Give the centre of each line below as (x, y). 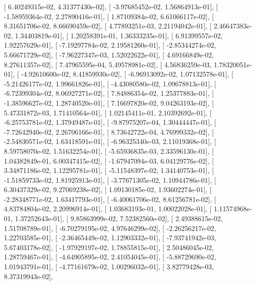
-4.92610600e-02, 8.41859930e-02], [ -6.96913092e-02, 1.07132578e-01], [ (127, 74)
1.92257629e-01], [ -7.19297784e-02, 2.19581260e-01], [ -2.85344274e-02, (110, 45)
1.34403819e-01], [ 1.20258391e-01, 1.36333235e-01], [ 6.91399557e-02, (119, 35)
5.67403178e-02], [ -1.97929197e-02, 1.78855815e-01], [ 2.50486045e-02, (109, 247)
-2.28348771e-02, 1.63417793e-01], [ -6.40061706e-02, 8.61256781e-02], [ (110, 199)
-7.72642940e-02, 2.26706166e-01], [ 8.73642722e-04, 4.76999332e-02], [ (109, 131)
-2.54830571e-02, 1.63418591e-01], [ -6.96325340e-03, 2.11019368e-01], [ (110, 141)
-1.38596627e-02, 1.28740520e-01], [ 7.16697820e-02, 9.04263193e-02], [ (109, 102)
